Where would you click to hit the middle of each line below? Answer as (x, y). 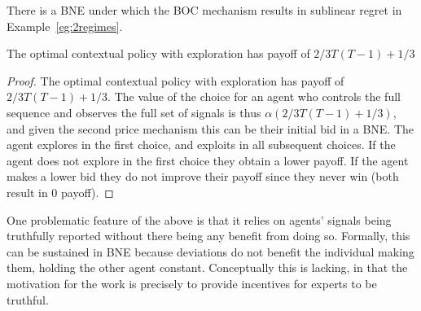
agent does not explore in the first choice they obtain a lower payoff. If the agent (208, 160)
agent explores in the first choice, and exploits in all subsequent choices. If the (201, 145)
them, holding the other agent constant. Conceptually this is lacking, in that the (207, 267)
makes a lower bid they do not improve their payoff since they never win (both (203, 176)
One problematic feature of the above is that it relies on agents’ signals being (199, 219)
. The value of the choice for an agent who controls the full (254, 96)
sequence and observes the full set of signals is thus (134, 112)
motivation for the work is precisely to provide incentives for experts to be (192, 283)
